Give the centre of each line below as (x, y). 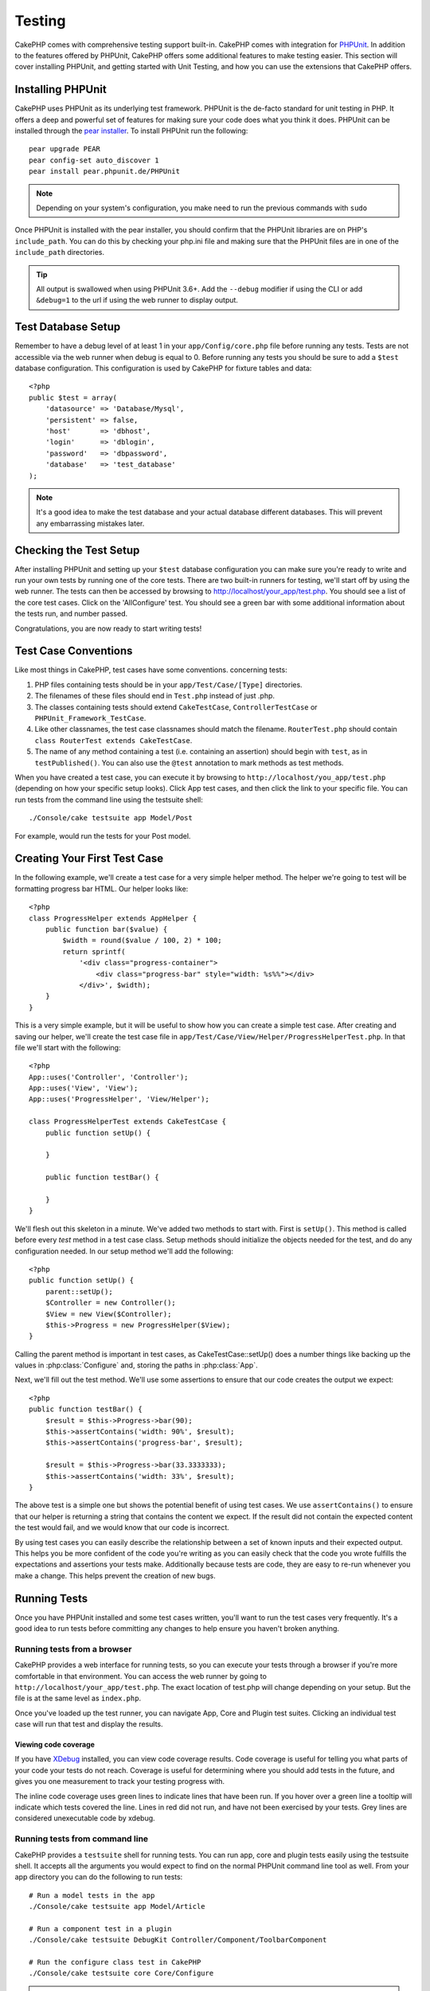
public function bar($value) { (106, 929)
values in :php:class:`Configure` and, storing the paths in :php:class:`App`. (136, 1365)
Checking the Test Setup (77, 550)
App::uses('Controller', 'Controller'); (109, 1077)
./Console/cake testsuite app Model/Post (111, 818)
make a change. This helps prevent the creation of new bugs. (115, 1575)
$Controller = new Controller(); (111, 1303)
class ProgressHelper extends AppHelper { (113, 918)
